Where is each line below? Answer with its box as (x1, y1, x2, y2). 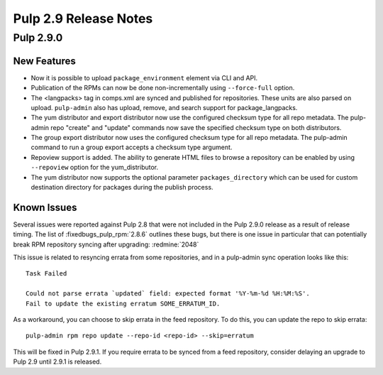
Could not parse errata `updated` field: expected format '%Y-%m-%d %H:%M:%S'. (26, 290, 310, 298)
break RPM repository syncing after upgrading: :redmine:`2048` (13, 240, 199, 249)
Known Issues (13, 201, 77, 213)
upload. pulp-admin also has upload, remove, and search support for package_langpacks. (30, 103, 298, 112)
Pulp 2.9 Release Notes (13, 11, 153, 26)
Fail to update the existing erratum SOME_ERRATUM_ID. (26, 299, 221, 308)
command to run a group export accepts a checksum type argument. (30, 143, 233, 152)
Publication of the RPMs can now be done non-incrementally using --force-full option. (30, 84, 295, 92)
